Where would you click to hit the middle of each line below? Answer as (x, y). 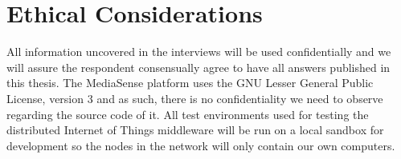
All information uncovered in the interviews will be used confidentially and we (199, 52)
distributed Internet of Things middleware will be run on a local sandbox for (195, 130)
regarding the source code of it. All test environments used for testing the (188, 114)
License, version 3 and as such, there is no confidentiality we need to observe (195, 98)
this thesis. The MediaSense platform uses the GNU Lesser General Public (190, 83)
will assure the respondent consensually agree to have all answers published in (198, 67)
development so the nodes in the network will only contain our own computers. (201, 145)
